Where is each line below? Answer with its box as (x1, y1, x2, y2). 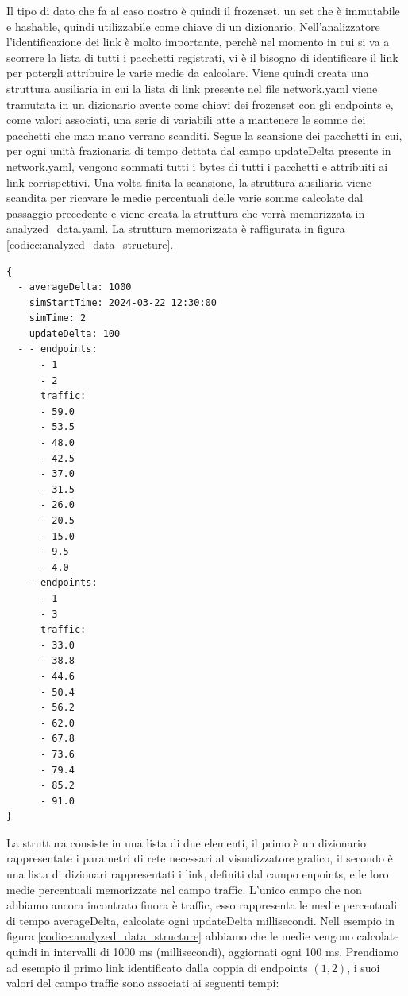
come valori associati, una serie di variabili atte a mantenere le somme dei (6, 111, 366, 128)
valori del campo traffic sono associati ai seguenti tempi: (6, 975, 279, 991)
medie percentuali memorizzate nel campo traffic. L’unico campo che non (6, 881, 362, 897)
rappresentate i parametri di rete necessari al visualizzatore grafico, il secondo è (6, 850, 393, 866)
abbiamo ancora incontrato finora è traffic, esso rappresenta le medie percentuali (6, 897, 398, 913)
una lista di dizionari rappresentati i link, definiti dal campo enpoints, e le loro (6, 866, 389, 882)
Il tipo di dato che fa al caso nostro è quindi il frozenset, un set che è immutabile (6, 2, 400, 18)
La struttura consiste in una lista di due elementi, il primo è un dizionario (6, 834, 366, 851)
